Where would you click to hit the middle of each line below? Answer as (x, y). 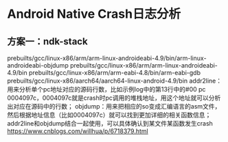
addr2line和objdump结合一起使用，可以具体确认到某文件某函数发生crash (110, 123)
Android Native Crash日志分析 (94, 14)
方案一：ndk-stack (47, 41)
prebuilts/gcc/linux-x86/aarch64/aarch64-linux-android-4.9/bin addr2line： (115, 81)
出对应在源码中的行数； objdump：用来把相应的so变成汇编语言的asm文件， (114, 106)
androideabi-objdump (38, 65)
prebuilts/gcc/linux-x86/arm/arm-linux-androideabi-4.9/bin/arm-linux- (107, 58)
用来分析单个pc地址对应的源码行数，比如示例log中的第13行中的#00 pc (106, 89)
